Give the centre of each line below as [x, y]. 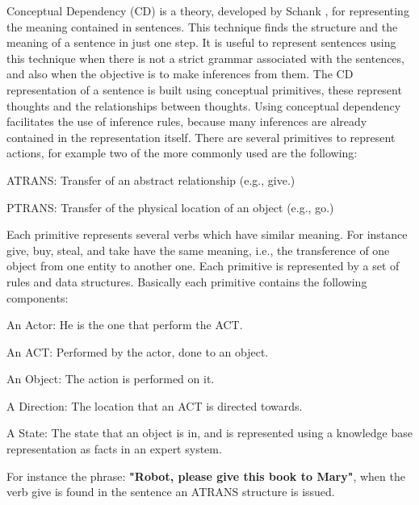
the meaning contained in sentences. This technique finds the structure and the [202, 26]
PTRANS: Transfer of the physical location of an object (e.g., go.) [170, 207]
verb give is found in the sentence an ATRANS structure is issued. [171, 492]
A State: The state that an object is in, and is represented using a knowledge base [209, 433]
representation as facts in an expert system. [114, 449]
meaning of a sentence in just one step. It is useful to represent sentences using [201, 42]
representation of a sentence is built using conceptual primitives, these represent [204, 89]
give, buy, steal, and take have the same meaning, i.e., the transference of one [198, 250]
